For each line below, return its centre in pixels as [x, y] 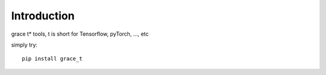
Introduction [43, 16]
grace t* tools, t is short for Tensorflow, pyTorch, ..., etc [80, 34]
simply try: [24, 45]
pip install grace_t [52, 59]
